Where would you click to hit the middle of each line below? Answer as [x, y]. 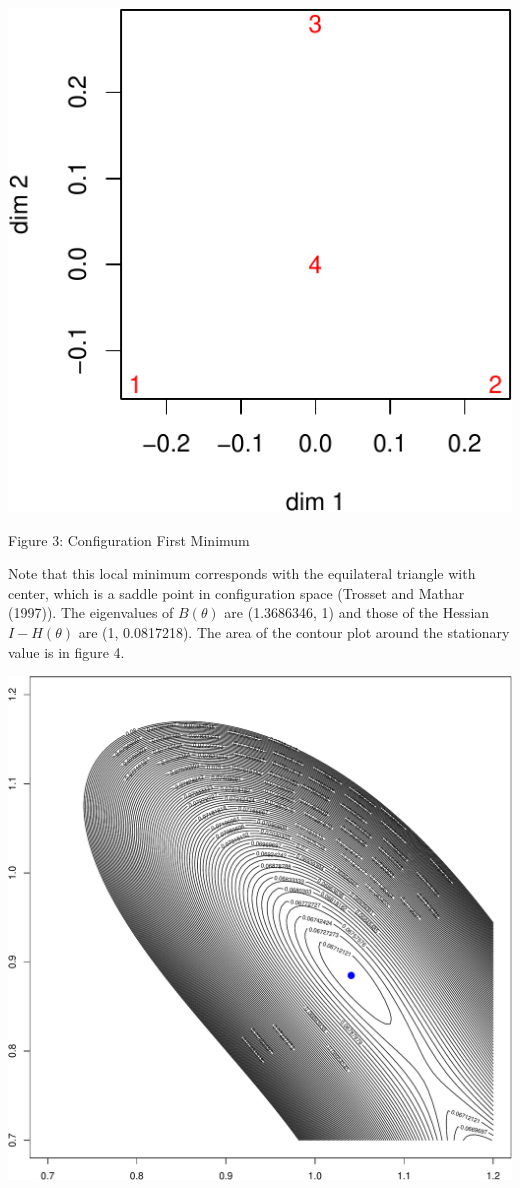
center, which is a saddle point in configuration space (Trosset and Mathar [236, 592]
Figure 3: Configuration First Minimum [129, 539]
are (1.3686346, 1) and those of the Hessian [357, 612]
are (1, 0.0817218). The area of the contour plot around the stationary [294, 631]
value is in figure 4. [66, 651]
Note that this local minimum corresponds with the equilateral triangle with [242, 573]
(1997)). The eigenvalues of [91, 612]
